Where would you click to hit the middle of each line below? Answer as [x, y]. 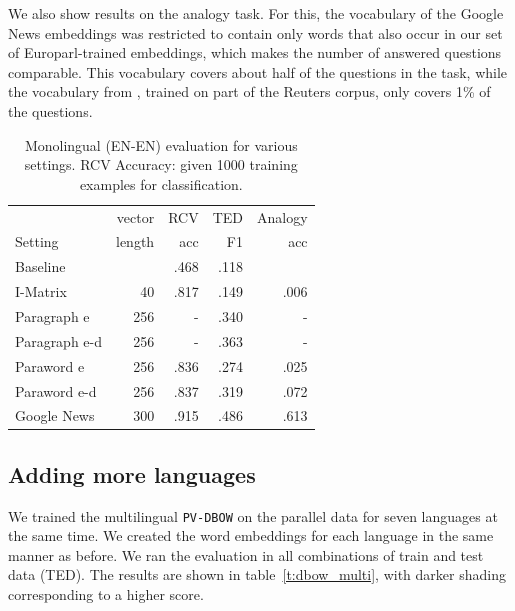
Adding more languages [132, 473]
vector [135, 216]
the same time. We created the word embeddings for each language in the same [251, 535]
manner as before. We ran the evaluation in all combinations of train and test [246, 554]
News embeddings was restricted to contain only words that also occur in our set [255, 32]
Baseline [40, 266]
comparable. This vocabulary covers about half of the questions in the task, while [258, 71]
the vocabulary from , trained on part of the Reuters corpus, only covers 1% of [249, 91]
